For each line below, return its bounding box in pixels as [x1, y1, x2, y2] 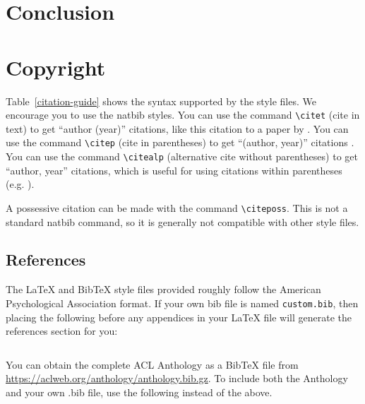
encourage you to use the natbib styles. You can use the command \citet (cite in [6, 107, 360, 122]
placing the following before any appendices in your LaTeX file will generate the [6, 309, 352, 324]
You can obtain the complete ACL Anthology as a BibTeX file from [6, 357, 299, 372]
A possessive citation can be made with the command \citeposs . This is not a [6, 200, 348, 215]
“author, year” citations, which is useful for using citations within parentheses [6, 162, 342, 177]
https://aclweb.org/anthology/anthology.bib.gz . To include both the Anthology [6, 371, 348, 386]
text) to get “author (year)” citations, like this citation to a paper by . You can [6, 121, 349, 136]
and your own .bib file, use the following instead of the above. [6, 384, 273, 399]
